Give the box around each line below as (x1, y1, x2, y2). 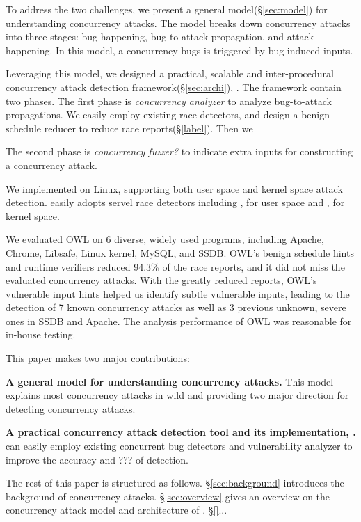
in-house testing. (6, 327, 76, 342)
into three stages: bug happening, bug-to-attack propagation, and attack (6, 29, 314, 44)
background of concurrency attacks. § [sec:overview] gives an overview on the (6, 489, 330, 503)
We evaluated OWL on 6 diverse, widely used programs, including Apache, (6, 232, 324, 246)
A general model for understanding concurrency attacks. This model (6, 374, 334, 388)
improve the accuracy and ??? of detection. (6, 452, 188, 466)
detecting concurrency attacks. (6, 401, 136, 416)
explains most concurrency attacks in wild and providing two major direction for (6, 388, 349, 402)
